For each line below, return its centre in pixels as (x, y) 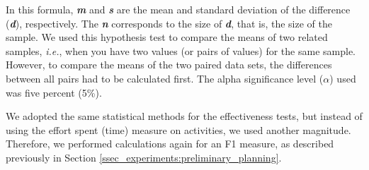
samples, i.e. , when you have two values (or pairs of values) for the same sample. (181, 50)
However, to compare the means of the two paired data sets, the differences (169, 65)
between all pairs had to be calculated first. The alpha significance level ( (165, 78)
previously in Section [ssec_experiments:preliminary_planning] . (144, 157)
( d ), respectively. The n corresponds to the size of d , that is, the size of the (169, 23)
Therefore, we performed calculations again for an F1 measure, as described (170, 144)
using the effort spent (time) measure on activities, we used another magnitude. (178, 129)
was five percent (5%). (54, 92)
